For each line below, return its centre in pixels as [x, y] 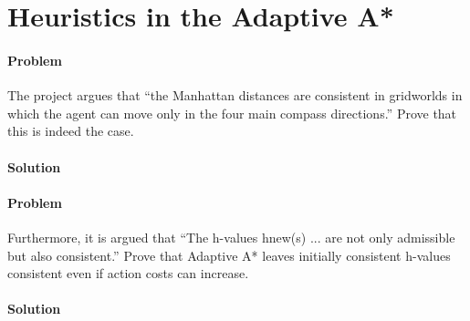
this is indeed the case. [71, 131]
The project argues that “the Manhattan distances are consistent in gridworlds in [235, 95]
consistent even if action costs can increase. [128, 273]
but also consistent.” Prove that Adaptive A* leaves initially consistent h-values [229, 255]
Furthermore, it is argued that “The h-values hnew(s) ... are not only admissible [231, 237]
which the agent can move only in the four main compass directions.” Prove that [232, 113]
